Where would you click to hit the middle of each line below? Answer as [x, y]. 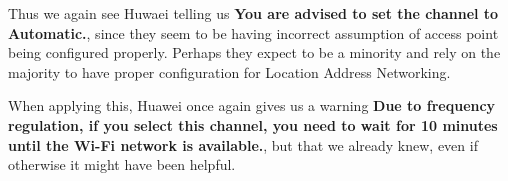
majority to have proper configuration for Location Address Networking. [229, 71]
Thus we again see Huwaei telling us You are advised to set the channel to [253, 13]
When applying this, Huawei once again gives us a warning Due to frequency [252, 105]
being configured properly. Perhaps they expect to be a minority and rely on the [254, 52]
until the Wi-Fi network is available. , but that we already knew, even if [243, 144]
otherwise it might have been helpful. [122, 164]
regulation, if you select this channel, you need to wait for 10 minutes [253, 124]
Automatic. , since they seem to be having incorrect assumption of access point [253, 32]
